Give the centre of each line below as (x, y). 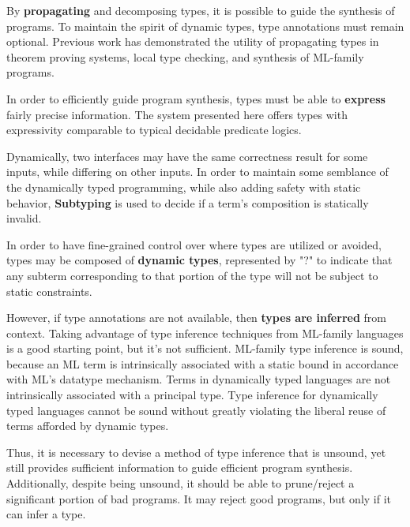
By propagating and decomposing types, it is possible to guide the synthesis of (201, 10)
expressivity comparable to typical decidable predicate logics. (154, 130)
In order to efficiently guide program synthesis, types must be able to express (196, 98)
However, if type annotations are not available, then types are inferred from (196, 318)
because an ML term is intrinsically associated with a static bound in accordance (203, 363)
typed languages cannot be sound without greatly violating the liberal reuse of (196, 410)
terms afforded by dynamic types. (88, 426)
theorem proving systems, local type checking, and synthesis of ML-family (185, 56)
